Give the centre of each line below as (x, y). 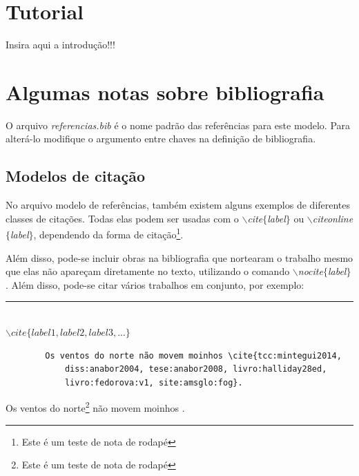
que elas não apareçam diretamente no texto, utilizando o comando (148, 271)
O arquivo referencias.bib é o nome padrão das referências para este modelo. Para (178, 125)
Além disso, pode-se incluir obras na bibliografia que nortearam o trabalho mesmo (179, 257)
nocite (310, 271)
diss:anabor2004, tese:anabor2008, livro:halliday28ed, (196, 369)
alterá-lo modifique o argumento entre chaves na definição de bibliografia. (161, 139)
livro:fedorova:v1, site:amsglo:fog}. (154, 382)
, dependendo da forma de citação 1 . (108, 234)
